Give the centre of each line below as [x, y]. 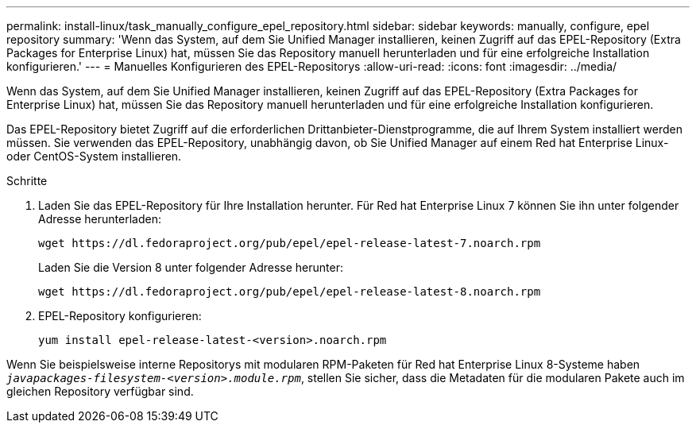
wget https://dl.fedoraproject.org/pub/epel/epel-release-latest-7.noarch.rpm [290, 243]
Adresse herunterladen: [100, 219]
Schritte [27, 181]
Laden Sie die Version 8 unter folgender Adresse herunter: [191, 267]
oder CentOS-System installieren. [94, 156]
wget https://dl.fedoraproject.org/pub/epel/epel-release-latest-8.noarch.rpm [290, 292]
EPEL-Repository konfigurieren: [120, 316]
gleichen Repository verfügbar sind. [100, 391]
